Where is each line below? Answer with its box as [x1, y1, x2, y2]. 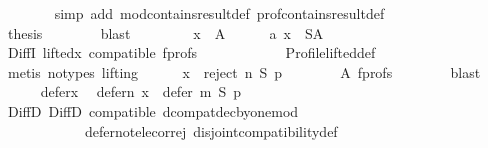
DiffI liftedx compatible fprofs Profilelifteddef [7, 42, 376, 63]
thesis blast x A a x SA [7, 22, 324, 43]
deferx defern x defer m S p [40, 81, 242, 102]
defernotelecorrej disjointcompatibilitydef [84, 120, 338, 141]
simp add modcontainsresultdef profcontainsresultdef [54, 3, 385, 23]
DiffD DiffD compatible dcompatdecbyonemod [7, 100, 299, 121]
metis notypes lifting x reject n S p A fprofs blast [7, 61, 481, 82]
